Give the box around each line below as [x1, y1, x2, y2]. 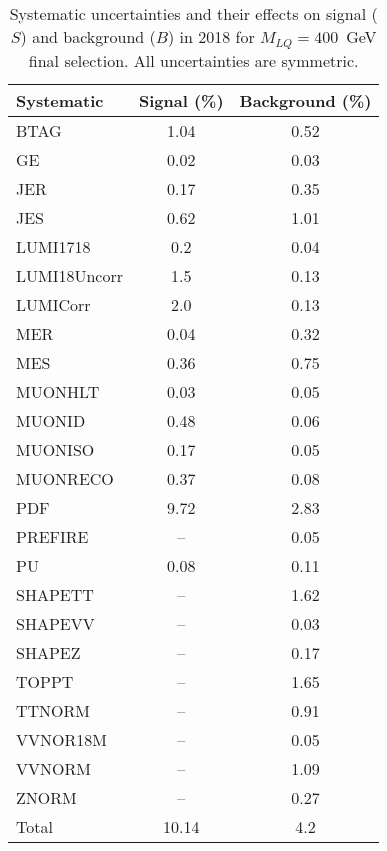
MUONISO [16, 437, 95, 461]
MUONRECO [16, 466, 114, 490]
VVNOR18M [16, 727, 107, 751]
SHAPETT [16, 582, 94, 606]
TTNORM [16, 698, 91, 722]
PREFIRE [16, 524, 89, 548]
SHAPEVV [16, 611, 95, 635]
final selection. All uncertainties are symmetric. [28, 48, 359, 72]
